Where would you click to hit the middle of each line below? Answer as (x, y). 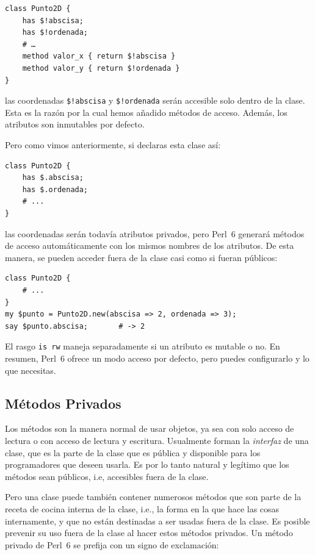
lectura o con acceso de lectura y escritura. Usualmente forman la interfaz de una (157, 440)
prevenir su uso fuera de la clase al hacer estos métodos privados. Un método (149, 533)
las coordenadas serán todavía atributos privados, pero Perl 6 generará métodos (155, 233)
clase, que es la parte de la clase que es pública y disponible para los (133, 452)
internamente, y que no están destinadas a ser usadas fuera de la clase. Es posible (157, 521)
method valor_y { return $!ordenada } (101, 68)
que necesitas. (31, 370)
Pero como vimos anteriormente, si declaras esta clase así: (113, 145)
